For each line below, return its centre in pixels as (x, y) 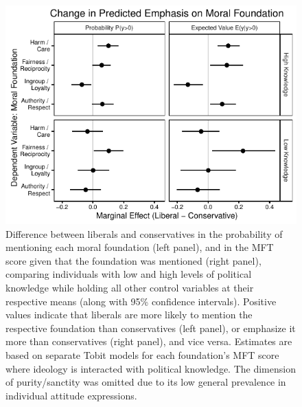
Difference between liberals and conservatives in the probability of (144, 233)
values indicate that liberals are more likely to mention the (129, 315)
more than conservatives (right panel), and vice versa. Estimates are (149, 341)
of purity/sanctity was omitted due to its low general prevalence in (146, 382)
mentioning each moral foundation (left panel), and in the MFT (140, 247)
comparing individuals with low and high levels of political (129, 274)
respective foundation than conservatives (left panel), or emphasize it (151, 328)
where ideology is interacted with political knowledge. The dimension (151, 368)
